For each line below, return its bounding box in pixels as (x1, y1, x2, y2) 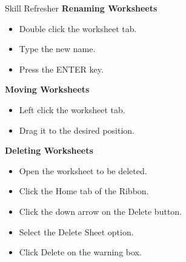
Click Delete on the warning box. (19, 246, 142, 258)
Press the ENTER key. (19, 62, 104, 75)
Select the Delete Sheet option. (19, 225, 134, 238)
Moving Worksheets (5, 83, 90, 96)
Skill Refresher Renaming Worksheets (5, 2, 158, 14)
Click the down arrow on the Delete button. (19, 205, 182, 217)
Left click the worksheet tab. (19, 103, 125, 116)
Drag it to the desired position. (19, 123, 135, 136)
